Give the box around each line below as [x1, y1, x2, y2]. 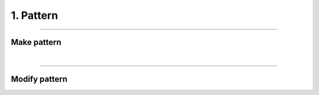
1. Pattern [11, 9, 58, 22]
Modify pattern [11, 74, 68, 84]
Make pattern [11, 37, 61, 47]
